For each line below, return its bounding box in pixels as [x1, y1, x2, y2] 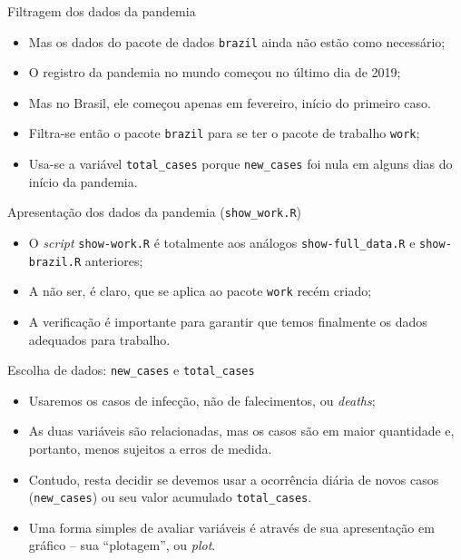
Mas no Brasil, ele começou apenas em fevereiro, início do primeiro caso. [28, 93, 431, 112]
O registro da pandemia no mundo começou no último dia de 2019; [28, 63, 401, 82]
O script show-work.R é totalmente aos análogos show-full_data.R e [28, 233, 416, 251]
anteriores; [84, 251, 143, 270]
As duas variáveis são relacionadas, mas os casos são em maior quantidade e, [28, 421, 455, 440]
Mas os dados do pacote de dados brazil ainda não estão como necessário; [28, 32, 446, 51]
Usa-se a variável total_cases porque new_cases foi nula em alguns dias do [28, 154, 453, 173]
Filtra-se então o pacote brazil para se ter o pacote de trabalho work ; [28, 123, 420, 142]
